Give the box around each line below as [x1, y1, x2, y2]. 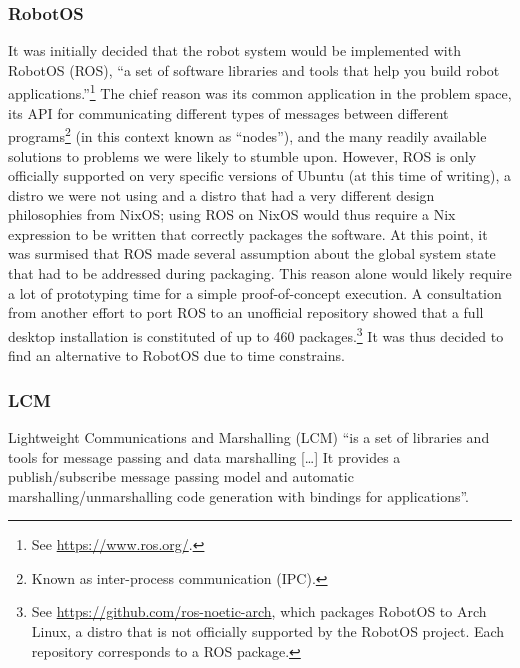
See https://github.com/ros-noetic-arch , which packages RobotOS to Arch [31, 601, 487, 622]
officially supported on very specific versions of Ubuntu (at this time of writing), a [8, 165, 512, 186]
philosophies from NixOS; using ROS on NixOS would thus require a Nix [8, 204, 456, 225]
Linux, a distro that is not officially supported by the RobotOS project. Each [31, 621, 505, 642]
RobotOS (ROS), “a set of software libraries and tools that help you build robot [8, 59, 500, 80]
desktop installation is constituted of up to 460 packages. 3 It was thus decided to [8, 322, 504, 346]
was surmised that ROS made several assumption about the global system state [8, 243, 496, 264]
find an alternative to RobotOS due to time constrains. [8, 345, 345, 366]
